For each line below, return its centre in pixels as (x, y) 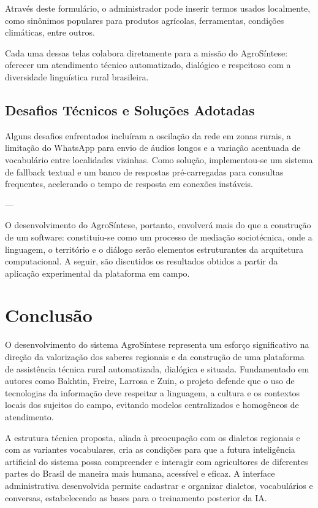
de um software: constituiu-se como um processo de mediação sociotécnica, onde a (159, 237)
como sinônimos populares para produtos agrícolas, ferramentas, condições (145, 20)
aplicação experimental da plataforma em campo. (97, 273)
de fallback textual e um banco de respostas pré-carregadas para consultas (144, 171)
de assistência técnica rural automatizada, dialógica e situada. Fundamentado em (157, 368)
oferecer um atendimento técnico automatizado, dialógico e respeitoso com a (148, 65)
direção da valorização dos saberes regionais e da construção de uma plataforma (155, 357)
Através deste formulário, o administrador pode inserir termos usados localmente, (158, 8)
